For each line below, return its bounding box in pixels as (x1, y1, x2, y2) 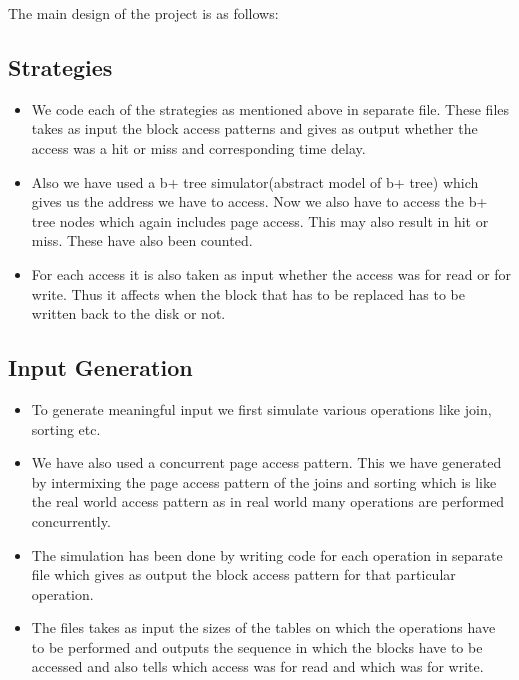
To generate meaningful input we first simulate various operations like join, (31, 398, 492, 419)
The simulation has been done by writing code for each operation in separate (31, 544, 503, 565)
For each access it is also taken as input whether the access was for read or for (31, 263, 512, 284)
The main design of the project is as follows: (8, 3, 279, 23)
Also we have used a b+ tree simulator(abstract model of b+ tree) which (31, 171, 479, 192)
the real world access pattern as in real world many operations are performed (31, 491, 505, 512)
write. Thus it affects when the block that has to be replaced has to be (31, 283, 465, 304)
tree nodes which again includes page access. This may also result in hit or (31, 210, 489, 231)
